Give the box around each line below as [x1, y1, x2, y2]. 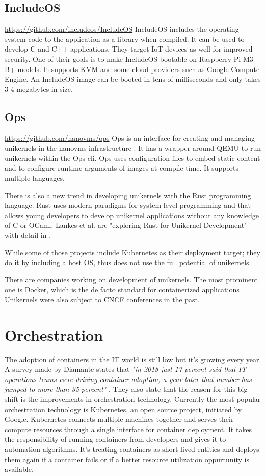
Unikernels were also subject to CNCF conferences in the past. [5, 294, 200, 304]
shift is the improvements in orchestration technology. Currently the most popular [5, 393, 261, 404]
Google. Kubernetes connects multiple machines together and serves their [5, 414, 234, 424]
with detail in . [5, 229, 51, 240]
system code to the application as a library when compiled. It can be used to [5, 33, 245, 44]
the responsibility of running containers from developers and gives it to [5, 434, 226, 444]
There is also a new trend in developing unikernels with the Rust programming [5, 189, 251, 200]
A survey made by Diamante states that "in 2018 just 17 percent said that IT [5, 364, 247, 374]
